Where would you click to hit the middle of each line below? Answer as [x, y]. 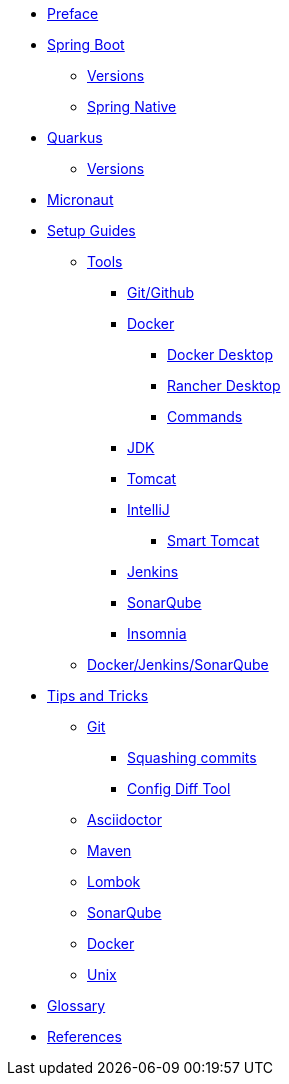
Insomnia [157, 633]
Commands [205, 416]
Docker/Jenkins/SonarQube [178, 664]
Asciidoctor [124, 819]
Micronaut [80, 199]
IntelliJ [148, 509]
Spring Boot [86, 44]
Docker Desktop [220, 354]
